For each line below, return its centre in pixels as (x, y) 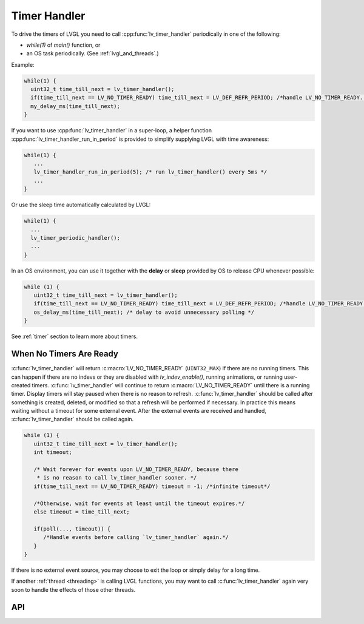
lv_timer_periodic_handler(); (76, 238)
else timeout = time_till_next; (82, 512)
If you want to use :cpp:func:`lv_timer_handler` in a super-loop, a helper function (112, 131)
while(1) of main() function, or (63, 45)
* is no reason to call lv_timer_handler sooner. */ (117, 478)
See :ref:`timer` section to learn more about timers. (74, 336)
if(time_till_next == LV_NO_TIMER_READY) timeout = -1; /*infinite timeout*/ (152, 486)
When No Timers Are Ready (65, 354)
